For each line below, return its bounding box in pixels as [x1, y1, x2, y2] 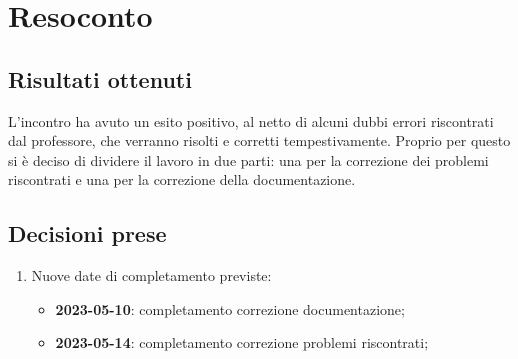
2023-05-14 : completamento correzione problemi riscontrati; [55, 332, 429, 353]
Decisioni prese [8, 218, 167, 249]
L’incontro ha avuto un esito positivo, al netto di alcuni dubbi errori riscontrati [8, 110, 494, 131]
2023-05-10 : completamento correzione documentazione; [55, 298, 405, 319]
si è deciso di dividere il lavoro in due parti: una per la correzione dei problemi [8, 149, 489, 170]
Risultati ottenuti [8, 63, 192, 94]
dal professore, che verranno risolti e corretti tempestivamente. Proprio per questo [8, 130, 511, 151]
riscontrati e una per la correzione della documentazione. [8, 169, 356, 190]
